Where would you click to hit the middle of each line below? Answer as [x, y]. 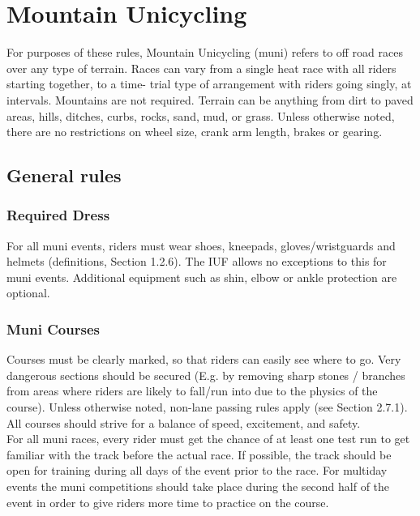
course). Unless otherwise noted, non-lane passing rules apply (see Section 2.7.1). [207, 407]
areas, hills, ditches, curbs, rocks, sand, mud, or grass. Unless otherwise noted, [201, 115]
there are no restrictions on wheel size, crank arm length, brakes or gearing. [195, 132]
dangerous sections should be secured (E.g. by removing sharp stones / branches [206, 375]
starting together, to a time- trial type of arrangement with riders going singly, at [209, 84]
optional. [28, 293]
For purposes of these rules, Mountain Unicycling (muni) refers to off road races [205, 52]
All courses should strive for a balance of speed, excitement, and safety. [184, 422]
